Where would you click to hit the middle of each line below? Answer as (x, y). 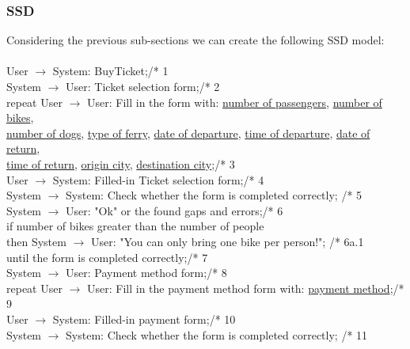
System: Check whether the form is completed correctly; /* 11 (217, 334)
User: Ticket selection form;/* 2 (143, 86)
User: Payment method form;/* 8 (146, 273)
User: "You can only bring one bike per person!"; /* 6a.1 (227, 241)
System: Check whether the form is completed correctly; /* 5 (214, 195)
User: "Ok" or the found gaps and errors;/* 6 (175, 210)
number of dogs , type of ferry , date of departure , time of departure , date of (188, 133)
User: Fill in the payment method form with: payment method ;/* (245, 288)
